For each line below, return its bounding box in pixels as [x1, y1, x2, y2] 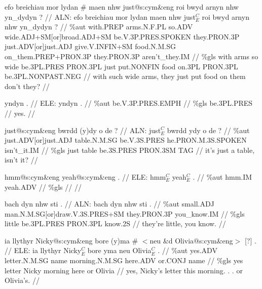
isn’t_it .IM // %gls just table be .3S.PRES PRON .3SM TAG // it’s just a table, [5, 144, 255, 155]
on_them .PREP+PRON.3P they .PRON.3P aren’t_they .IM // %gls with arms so [5, 51, 258, 61]
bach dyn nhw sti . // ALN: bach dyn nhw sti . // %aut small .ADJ [5, 198, 214, 209]
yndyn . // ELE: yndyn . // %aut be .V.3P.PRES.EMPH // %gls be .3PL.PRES [5, 98, 253, 108]
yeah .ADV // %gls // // [5, 181, 82, 192]
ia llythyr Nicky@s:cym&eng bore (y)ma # [5, 235, 138, 245]
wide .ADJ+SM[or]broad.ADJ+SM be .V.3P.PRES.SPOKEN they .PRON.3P [5, 31, 240, 42]
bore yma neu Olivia [87, 245, 152, 256]
